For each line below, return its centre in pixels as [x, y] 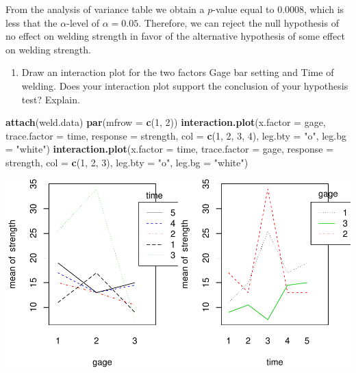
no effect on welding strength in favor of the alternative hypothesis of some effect [175, 36]
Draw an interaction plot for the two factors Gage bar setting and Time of [178, 72]
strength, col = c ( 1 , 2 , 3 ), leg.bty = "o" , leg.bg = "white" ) [127, 162]
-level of [83, 22]
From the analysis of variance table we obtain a [105, 9]
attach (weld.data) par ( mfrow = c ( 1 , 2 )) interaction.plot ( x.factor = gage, [166, 122]
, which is [324, 9]
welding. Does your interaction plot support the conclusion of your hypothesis [185, 85]
